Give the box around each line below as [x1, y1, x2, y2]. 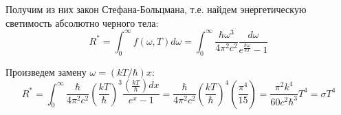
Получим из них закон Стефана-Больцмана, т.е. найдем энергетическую [5, 2, 307, 16]
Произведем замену [5, 64, 87, 79]
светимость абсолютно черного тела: [5, 15, 159, 30]
